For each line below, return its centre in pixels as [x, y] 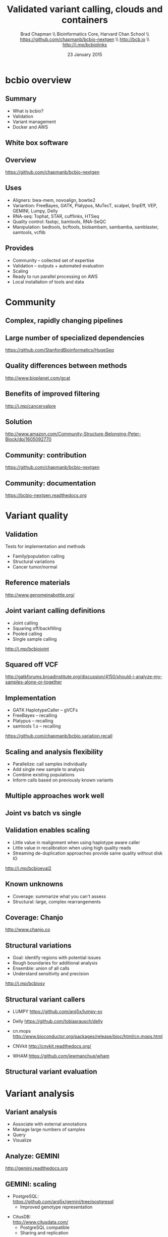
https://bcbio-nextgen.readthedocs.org [46, 495]
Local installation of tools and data [48, 282]
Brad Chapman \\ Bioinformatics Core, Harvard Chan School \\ [85, 34]
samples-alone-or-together [34, 682]
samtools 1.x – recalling [37, 726]
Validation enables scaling [47, 830]
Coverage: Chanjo [34, 917]
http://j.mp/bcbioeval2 [28, 868]
